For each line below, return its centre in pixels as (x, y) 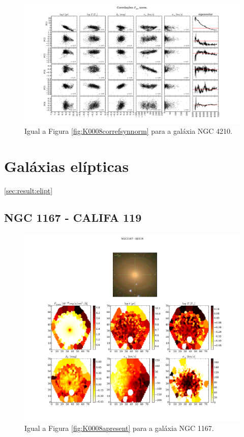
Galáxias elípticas (67, 166)
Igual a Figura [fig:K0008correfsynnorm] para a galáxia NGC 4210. (128, 130)
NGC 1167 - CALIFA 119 (73, 217)
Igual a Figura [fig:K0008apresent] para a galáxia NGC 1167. (119, 428)
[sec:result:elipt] (28, 190)
